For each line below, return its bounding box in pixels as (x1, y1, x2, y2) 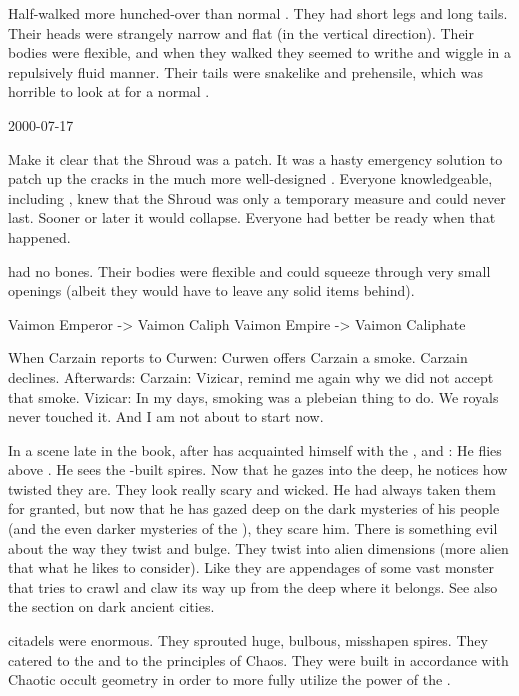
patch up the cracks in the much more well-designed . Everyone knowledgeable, (8, 168, 493, 189)
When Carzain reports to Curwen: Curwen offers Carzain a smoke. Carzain (8, 347, 468, 368)
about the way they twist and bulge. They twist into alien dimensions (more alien (8, 537, 509, 558)
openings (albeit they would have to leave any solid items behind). (8, 280, 415, 301)
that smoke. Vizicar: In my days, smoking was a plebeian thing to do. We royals (8, 386, 499, 407)
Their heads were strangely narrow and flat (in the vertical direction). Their (8, 22, 474, 43)
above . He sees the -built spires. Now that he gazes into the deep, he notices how (8, 459, 508, 480)
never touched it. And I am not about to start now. (8, 406, 324, 427)
